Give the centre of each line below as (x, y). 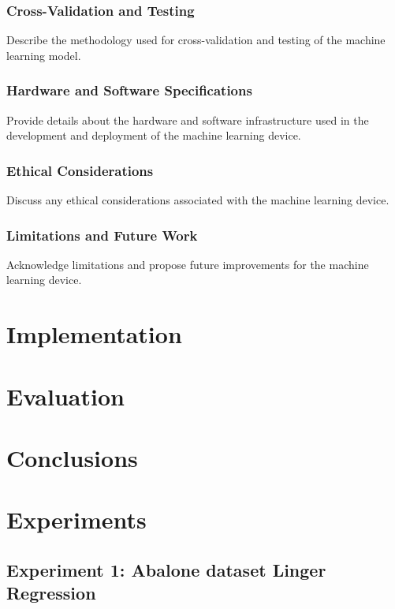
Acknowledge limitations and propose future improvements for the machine (188, 264)
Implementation (94, 334)
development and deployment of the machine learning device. (154, 135)
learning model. (44, 55)
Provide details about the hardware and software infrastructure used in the (188, 120)
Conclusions (72, 457)
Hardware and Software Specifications (129, 90)
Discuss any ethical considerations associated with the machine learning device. (198, 200)
